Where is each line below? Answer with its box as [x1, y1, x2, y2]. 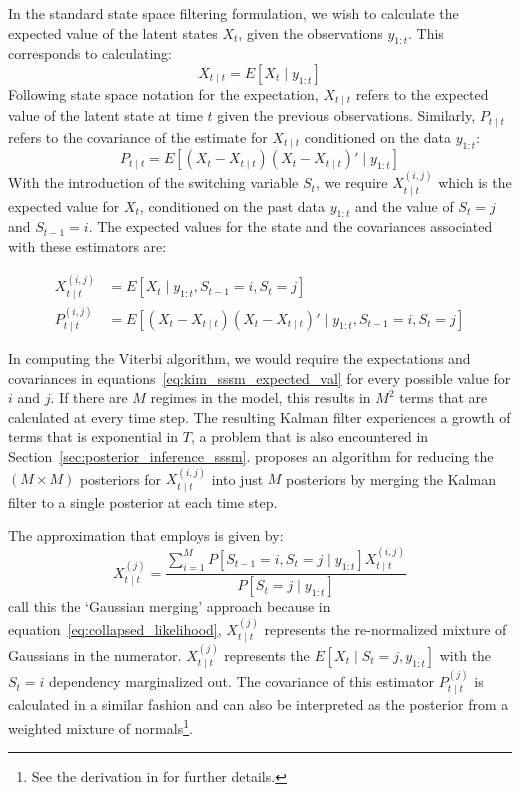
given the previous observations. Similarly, [217, 105, 476, 126]
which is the [438, 172, 512, 193]
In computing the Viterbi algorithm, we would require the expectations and [8, 348, 471, 369]
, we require [315, 172, 388, 193]
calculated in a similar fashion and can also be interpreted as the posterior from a [8, 694, 509, 715]
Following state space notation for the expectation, [8, 83, 319, 104]
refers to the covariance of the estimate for [8, 126, 268, 147]
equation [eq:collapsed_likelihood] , [8, 618, 222, 639]
